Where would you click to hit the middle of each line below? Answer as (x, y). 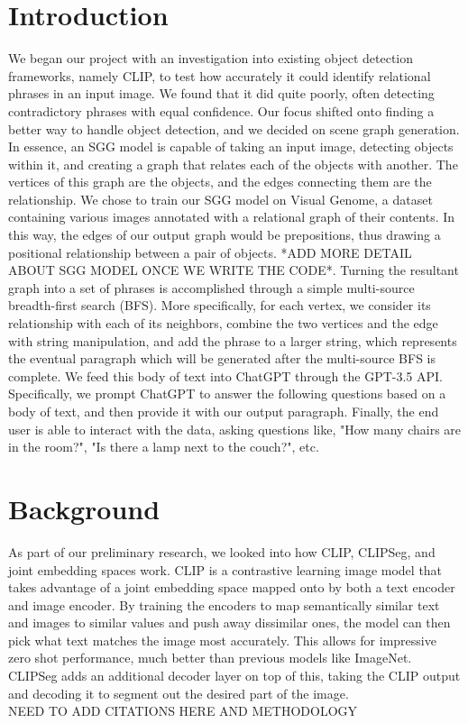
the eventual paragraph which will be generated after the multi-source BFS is (222, 358)
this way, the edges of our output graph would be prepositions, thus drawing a (225, 235)
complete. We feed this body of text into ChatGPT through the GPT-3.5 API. (225, 375)
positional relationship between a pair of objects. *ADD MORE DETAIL (210, 252)
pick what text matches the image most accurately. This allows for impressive (222, 640)
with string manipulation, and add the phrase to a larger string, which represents (233, 340)
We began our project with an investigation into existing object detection (211, 58)
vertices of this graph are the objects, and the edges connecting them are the (220, 182)
